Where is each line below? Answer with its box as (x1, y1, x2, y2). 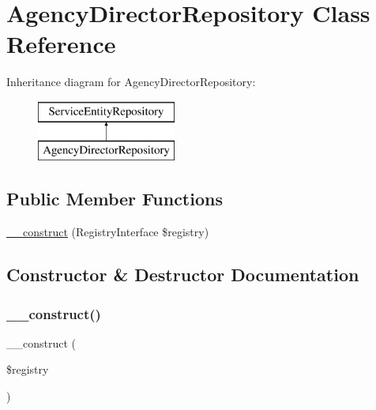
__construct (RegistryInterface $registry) (6, 224, 209, 240)
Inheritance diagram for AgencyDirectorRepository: (6, 73, 256, 90)
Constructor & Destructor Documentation (6, 262, 359, 287)
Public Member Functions (6, 186, 223, 211)
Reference (6, 28, 116, 60)
